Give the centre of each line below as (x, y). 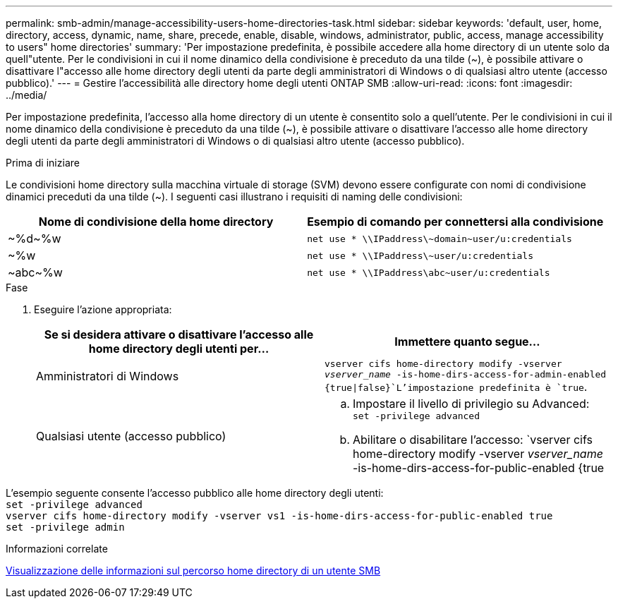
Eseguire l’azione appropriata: (103, 309)
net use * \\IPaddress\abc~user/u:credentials (429, 272)
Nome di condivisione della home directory (156, 222)
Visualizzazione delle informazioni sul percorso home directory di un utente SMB (193, 570)
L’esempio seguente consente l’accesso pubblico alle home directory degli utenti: (195, 493)
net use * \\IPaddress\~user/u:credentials (420, 255)
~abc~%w (35, 272)
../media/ (26, 95)
